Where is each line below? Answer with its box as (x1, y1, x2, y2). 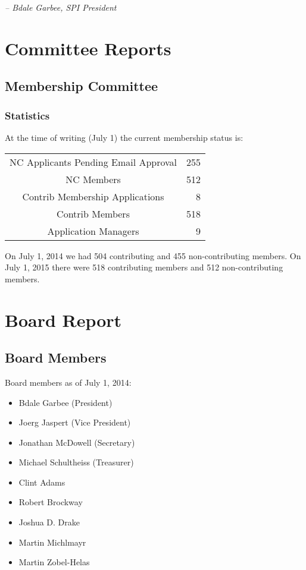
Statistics (5, 108, 50, 122)
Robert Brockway (18, 496, 83, 508)
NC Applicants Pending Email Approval (10, 155, 177, 169)
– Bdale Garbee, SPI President (5, 1, 117, 13)
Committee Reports (5, 36, 171, 60)
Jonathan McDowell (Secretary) (18, 436, 135, 448)
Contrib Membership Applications (22, 189, 164, 203)
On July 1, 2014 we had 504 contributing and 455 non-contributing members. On (5, 249, 301, 262)
